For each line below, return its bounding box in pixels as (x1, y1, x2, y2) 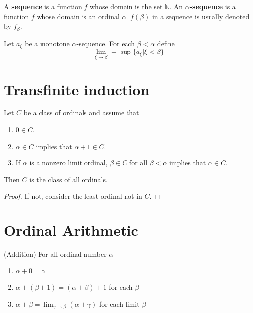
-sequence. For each (76, 38, 135, 48)
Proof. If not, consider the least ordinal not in (4, 191, 142, 201)
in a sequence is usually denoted (152, 11, 250, 21)
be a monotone (25, 38, 70, 48)
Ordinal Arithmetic (4, 220, 138, 240)
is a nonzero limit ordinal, (29, 157, 108, 168)
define (157, 38, 175, 48)
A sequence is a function (4, 1, 82, 11)
